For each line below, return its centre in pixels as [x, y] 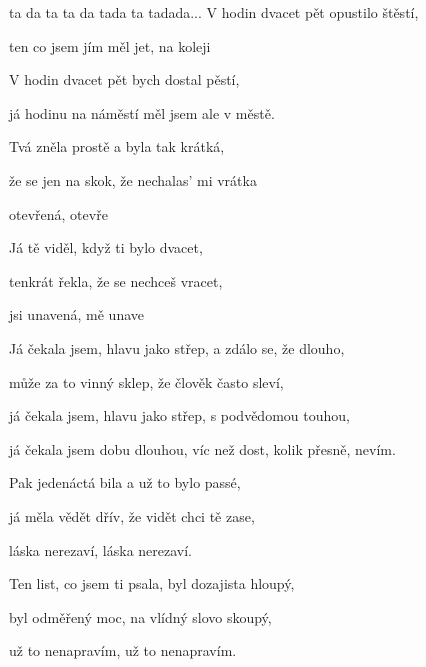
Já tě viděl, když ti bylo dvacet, [106, 247]
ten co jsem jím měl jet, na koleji [110, 45]
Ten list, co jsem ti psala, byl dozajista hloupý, [152, 583]
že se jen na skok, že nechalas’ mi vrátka [133, 179]
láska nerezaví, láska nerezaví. [100, 549]
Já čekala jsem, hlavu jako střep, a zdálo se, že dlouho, [177, 347]
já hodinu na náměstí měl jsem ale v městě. [142, 112]
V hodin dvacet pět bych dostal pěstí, [124, 79]
